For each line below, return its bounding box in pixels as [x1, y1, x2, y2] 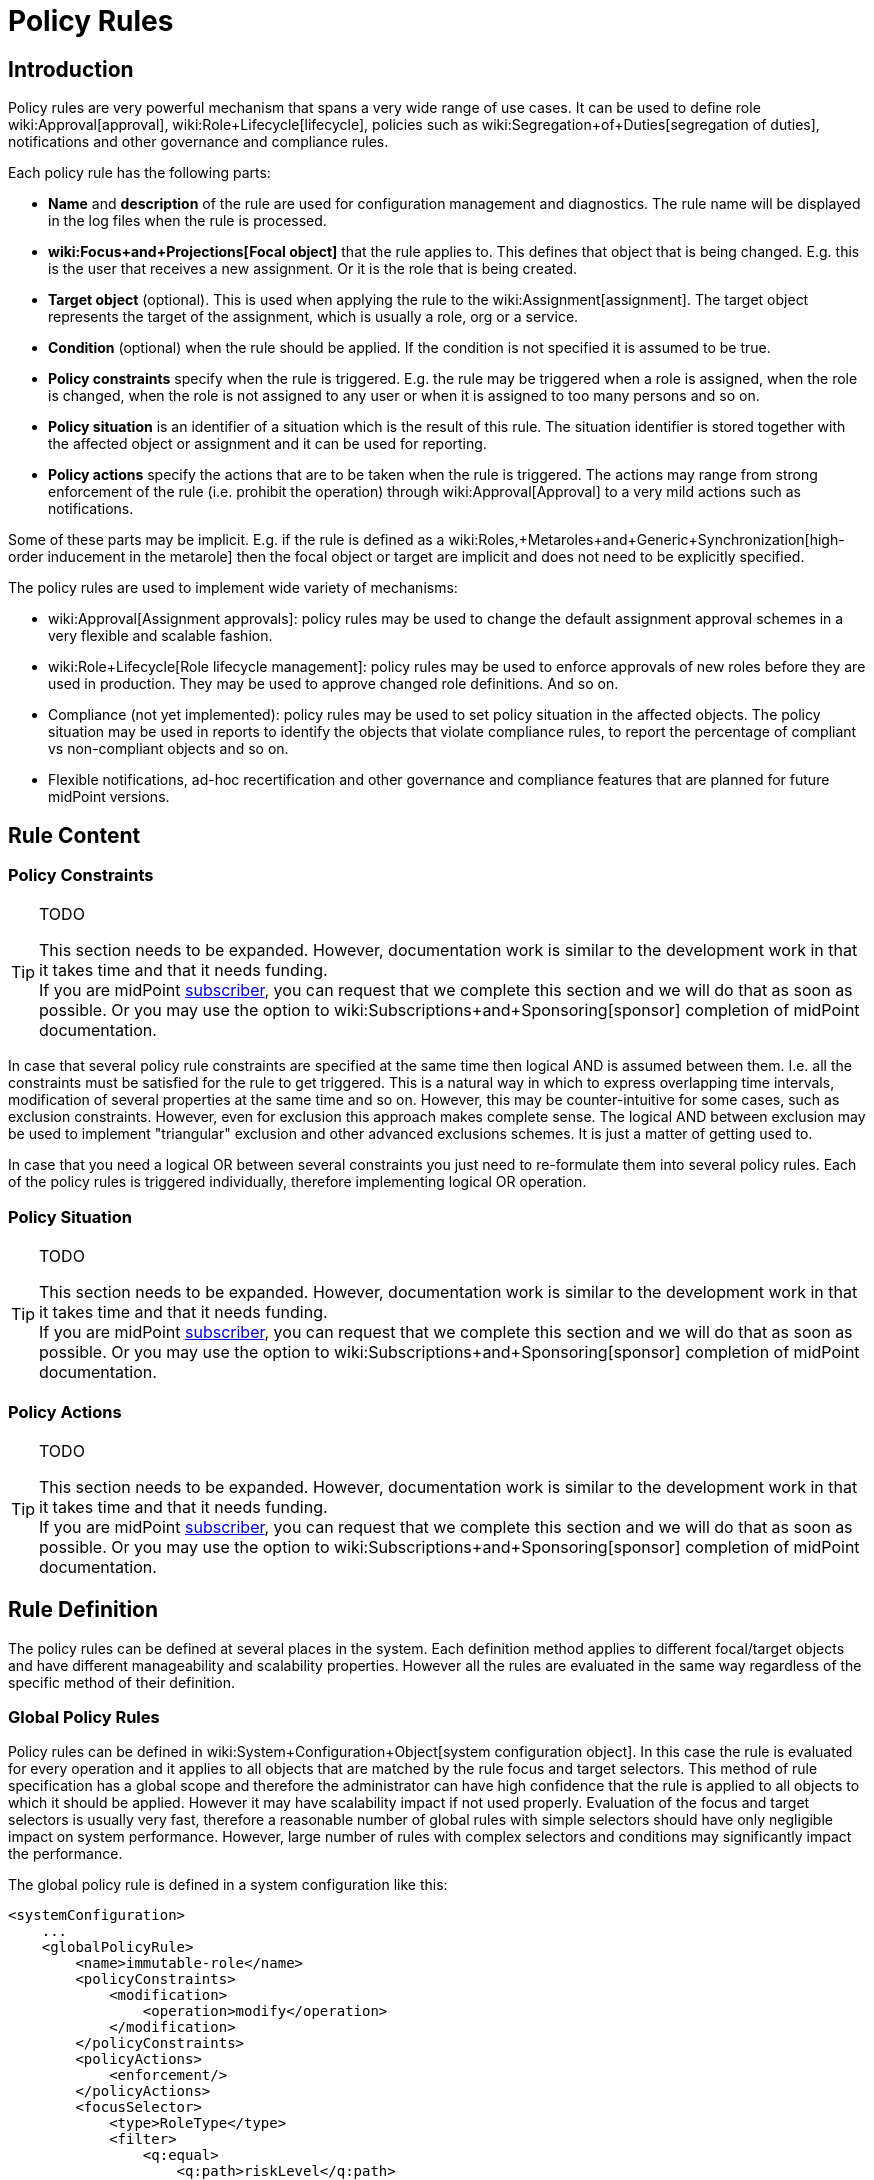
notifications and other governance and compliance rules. [8, 133, 389, 151]
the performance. [8, 1845, 123, 1863]
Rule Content [8, 822, 141, 848]
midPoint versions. [48, 788, 170, 806]
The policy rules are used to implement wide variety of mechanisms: [8, 579, 458, 597]
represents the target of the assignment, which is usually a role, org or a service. [48, 308, 579, 326]
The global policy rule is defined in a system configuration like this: [8, 1876, 448, 1894]
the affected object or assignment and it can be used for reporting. [48, 435, 487, 453]
